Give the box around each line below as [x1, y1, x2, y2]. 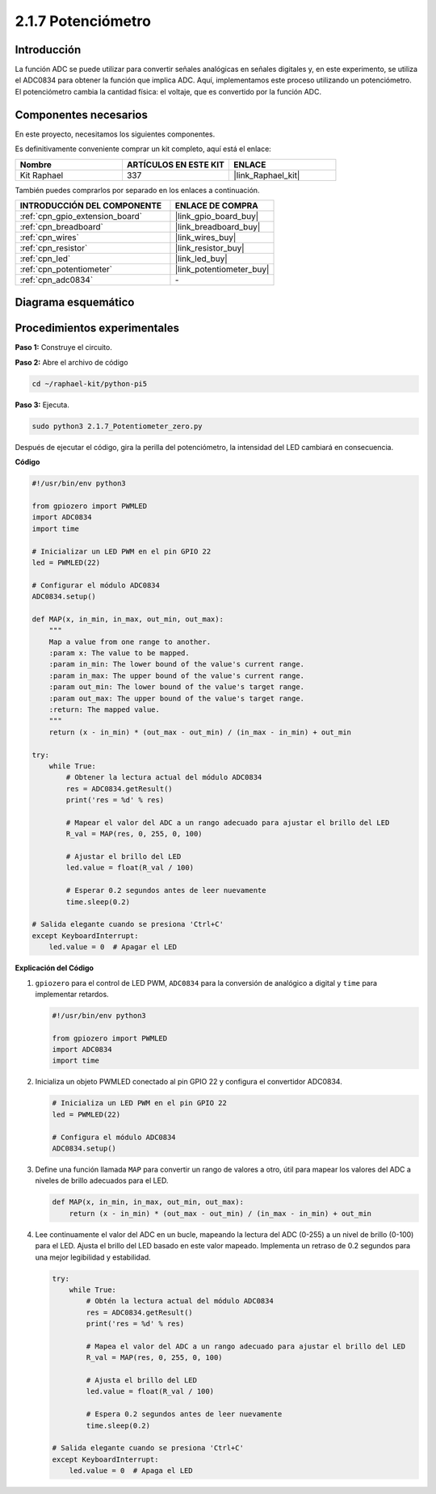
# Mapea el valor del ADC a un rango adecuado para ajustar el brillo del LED [86, 1341, 406, 1351]
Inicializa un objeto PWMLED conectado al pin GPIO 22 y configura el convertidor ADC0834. [35, 1077, 342, 1087]
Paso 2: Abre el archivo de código [15, 357, 128, 367]
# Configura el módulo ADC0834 [52, 1132, 177, 1142]
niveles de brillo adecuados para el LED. [35, 1176, 169, 1185]
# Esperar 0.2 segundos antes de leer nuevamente [65, 886, 266, 895]
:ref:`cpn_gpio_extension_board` [19, 210, 143, 221]
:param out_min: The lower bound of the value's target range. [48, 683, 305, 692]
